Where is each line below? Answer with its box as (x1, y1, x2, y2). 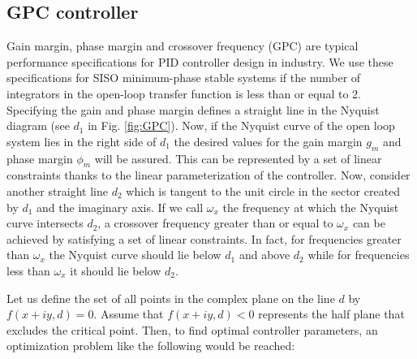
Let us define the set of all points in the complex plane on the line (6, 289, 335, 306)
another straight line (6, 182, 109, 199)
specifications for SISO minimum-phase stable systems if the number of (6, 69, 361, 86)
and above (239, 246, 290, 263)
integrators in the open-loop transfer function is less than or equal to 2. (6, 84, 361, 102)
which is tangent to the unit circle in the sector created (126, 182, 401, 199)
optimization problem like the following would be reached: (6, 337, 295, 354)
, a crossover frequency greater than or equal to (97, 214, 333, 231)
